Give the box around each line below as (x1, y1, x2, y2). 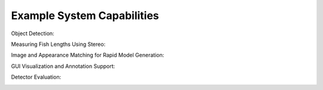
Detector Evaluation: (11, 73, 62, 80)
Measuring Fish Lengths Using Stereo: (11, 41, 106, 48)
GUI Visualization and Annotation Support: (11, 63, 115, 70)
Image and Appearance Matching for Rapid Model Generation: (11, 51, 164, 59)
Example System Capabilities (11, 9, 160, 22)
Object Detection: (11, 30, 54, 37)
